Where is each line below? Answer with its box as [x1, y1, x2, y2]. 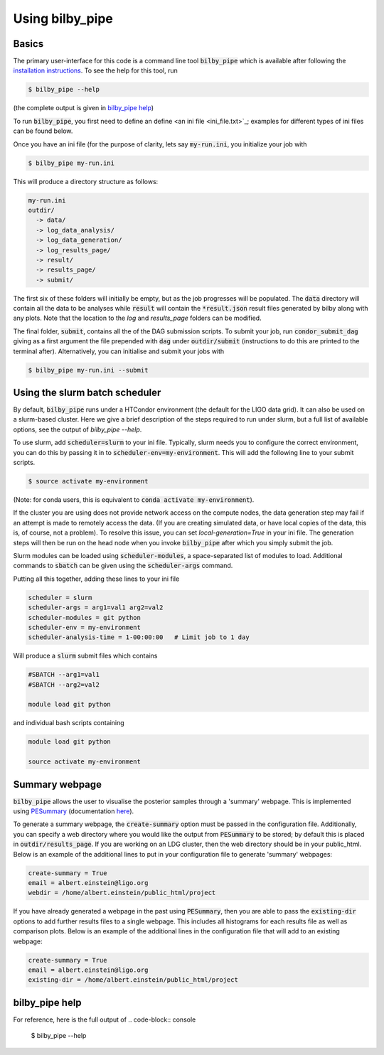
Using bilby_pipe [13, 11, 113, 26]
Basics [13, 38, 44, 50]
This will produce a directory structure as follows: [13, 177, 159, 186]
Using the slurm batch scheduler [13, 387, 161, 398]
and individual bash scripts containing [13, 719, 124, 727]
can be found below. [13, 127, 73, 135]
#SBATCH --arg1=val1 [28, 670, 100, 679]
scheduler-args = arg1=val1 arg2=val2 [28, 604, 164, 611]
